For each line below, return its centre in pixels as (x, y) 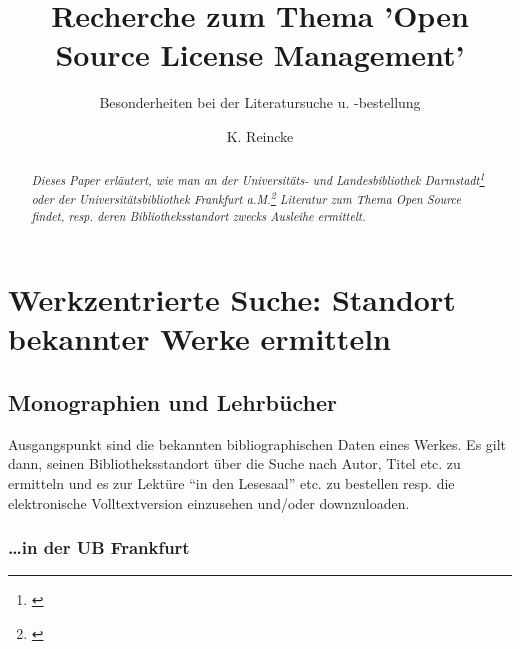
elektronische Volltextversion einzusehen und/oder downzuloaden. (209, 502)
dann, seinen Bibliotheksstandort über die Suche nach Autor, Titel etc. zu (234, 463)
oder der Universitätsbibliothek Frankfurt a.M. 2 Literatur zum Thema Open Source (246, 197)
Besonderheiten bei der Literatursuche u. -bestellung (260, 102)
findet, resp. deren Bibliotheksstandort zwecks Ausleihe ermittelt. (198, 215)
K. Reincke (260, 135)
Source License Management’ (260, 54)
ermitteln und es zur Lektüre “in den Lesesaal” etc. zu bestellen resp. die (231, 482)
